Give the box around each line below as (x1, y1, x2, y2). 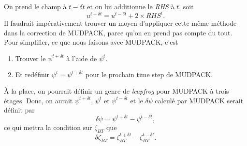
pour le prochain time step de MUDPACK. (85, 69, 213, 80)
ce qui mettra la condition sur (4, 122, 92, 132)
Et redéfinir (15, 69, 50, 80)
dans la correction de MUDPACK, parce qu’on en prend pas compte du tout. (4, 27, 232, 37)
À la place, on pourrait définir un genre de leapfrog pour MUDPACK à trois (4, 86, 229, 96)
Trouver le (15, 53, 46, 63)
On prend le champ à (4, 1, 67, 11)
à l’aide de (66, 53, 97, 63)
